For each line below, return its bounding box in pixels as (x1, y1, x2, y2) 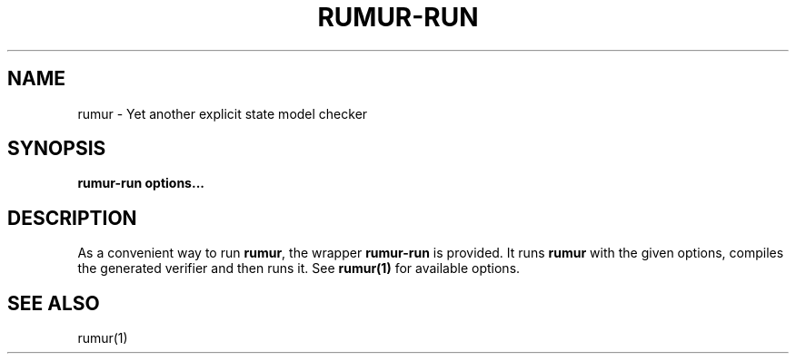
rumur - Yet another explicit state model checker (77, 105, 368, 122)
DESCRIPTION (7, 206, 137, 229)
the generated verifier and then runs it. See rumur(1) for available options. (77, 260, 521, 277)
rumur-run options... (77, 175, 204, 191)
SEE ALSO (7, 291, 100, 315)
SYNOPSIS (7, 137, 106, 161)
